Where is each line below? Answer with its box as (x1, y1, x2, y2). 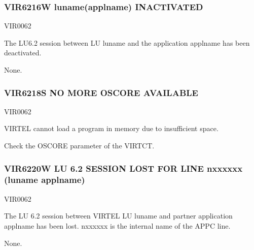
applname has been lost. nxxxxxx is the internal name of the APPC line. (4, 220, 231, 231)
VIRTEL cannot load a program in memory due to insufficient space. (4, 123, 219, 134)
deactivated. (4, 47, 42, 58)
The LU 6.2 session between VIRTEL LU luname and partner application (4, 210, 233, 221)
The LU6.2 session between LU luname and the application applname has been (4, 37, 250, 48)
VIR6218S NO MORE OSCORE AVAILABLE (4, 86, 198, 99)
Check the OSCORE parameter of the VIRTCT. (4, 140, 155, 150)
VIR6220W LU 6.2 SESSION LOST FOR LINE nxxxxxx (4, 162, 243, 174)
